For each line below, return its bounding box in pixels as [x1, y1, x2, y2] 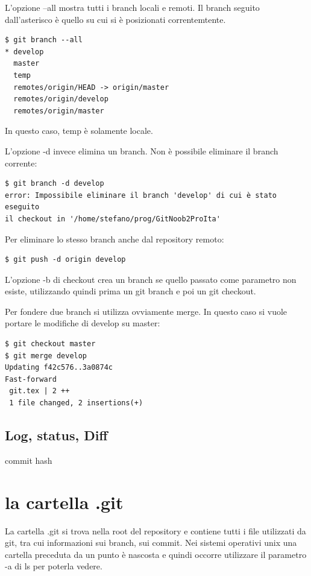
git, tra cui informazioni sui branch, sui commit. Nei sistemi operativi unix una [5, 536, 297, 549]
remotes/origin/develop [13, 95, 108, 104]
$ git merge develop [5, 351, 87, 360]
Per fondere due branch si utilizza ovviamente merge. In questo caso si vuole [5, 305, 287, 317]
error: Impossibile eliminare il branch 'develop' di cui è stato [5, 191, 277, 200]
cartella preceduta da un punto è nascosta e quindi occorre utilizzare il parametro [5, 548, 307, 560]
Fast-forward [5, 375, 57, 384]
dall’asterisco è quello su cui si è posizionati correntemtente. [5, 13, 226, 25]
